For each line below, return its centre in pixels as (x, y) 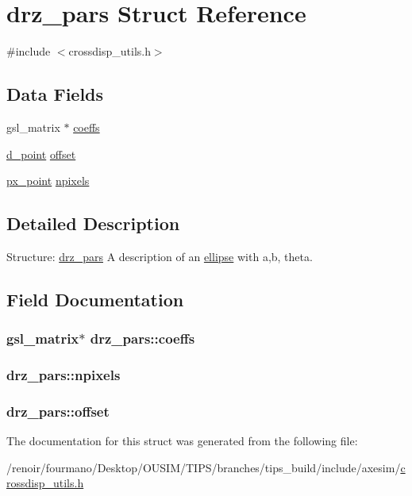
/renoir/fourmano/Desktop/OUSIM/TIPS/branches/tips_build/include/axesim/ (204, 467)
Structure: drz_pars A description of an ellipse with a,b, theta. (160, 256)
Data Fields (55, 94)
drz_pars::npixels (64, 375)
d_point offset (41, 154)
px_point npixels (48, 181)
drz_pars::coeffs (142, 338)
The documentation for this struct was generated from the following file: (182, 441)
